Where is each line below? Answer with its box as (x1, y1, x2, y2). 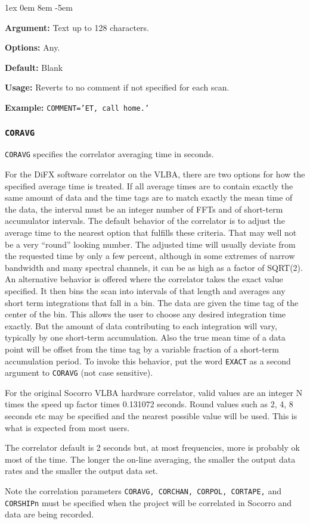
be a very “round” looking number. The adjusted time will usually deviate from (5, 238, 296, 250)
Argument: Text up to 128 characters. (5, 21, 150, 33)
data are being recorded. (5, 508, 94, 520)
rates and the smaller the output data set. (5, 464, 158, 477)
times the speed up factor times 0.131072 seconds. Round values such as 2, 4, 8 (5, 398, 293, 410)
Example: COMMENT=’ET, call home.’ (5, 101, 150, 113)
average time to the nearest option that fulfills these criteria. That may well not (5, 226, 297, 239)
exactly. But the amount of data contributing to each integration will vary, (5, 319, 277, 332)
